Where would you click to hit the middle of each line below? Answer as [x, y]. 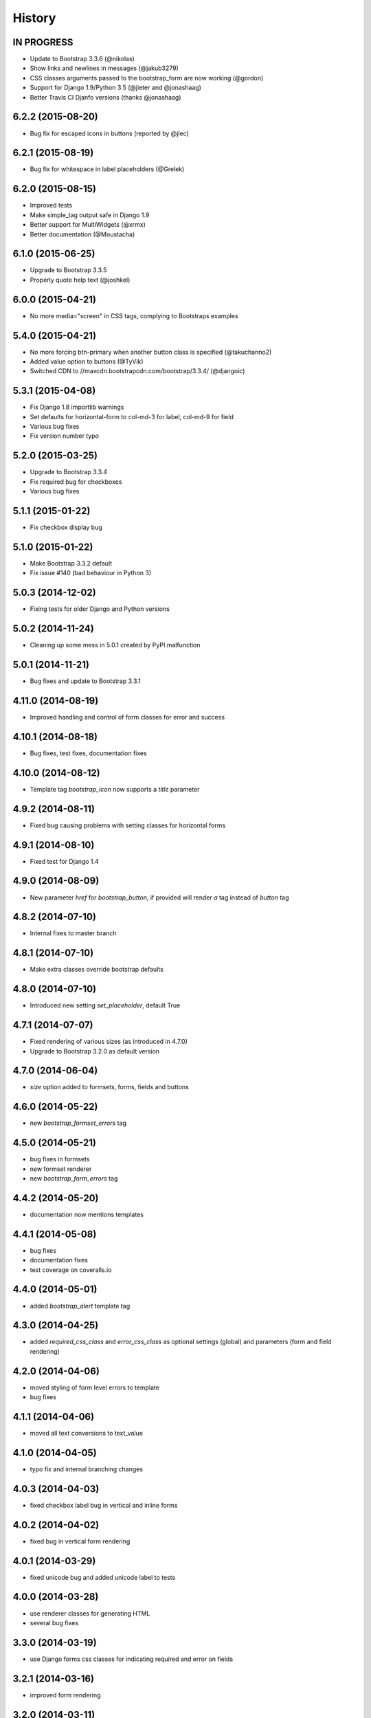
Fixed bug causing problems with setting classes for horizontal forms [128, 825]
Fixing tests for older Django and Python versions [100, 609]
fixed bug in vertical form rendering [80, 1541]
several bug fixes [54, 1622]
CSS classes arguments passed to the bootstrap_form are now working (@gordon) [147, 78]
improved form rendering [65, 1695]
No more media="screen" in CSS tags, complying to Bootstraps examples [134, 315]
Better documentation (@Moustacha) [82, 234]
